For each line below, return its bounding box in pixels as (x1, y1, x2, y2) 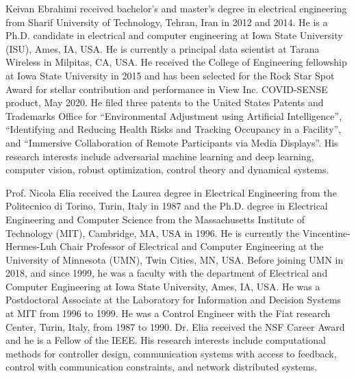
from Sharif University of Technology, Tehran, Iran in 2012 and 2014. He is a (5, 14, 328, 29)
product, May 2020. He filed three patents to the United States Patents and (5, 95, 324, 110)
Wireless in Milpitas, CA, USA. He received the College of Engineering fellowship (5, 55, 347, 69)
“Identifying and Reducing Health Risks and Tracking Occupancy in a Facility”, (5, 122, 342, 136)
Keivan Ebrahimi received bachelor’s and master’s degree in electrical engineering (5, 1, 347, 15)
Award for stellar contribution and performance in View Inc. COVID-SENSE (5, 81, 328, 96)
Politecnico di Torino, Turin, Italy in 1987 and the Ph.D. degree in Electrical (5, 199, 328, 213)
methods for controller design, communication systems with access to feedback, (5, 346, 337, 360)
